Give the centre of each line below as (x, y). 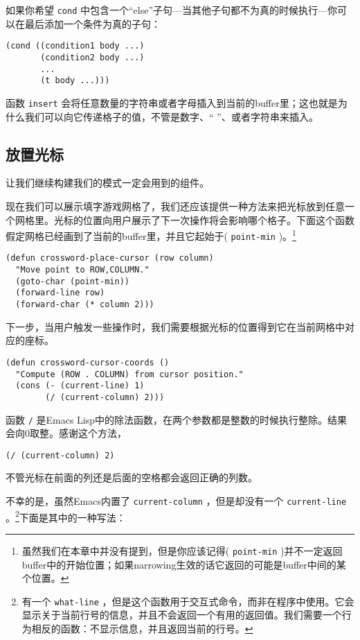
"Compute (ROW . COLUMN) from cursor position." (129, 374)
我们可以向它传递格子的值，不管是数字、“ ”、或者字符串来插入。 (171, 116)
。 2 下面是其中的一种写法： (66, 516)
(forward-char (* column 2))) (85, 305)
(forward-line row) (60, 293)
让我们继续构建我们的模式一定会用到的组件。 (107, 183)
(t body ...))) (75, 81)
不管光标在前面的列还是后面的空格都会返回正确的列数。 (132, 477)
